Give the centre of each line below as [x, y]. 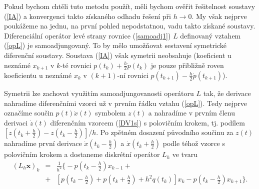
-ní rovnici [133, 75]
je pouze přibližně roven [187, 65]
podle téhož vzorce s [194, 143]
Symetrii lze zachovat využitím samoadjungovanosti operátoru [99, 93]
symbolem [110, 113]
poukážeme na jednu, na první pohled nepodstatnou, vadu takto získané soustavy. [130, 26]
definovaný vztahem [210, 35]
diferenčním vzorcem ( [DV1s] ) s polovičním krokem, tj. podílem [147, 122]
